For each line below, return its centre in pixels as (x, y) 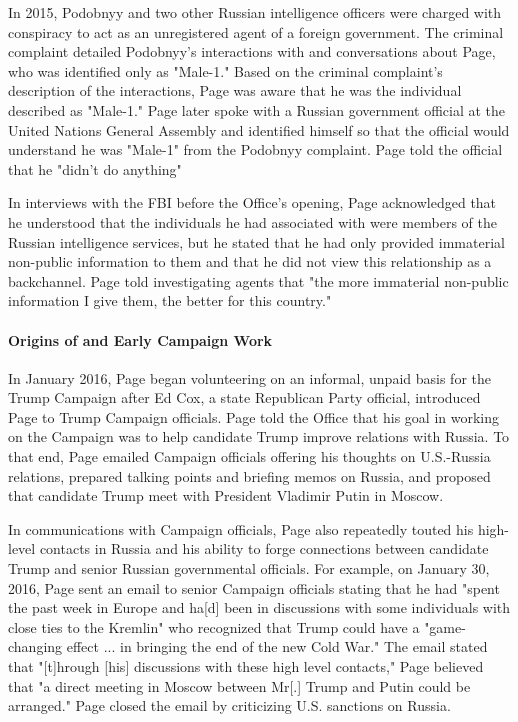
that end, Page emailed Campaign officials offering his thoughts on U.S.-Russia (249, 456)
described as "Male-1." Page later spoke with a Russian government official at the (257, 109)
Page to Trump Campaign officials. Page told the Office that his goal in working (253, 416)
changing (35, 646)
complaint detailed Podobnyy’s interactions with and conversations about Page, (252, 51)
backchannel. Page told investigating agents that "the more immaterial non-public (258, 280)
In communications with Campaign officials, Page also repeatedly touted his (241, 528)
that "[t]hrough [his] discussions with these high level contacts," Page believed (246, 666)
